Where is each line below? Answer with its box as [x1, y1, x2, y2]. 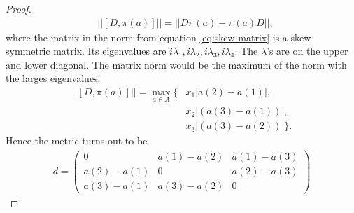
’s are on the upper [267, 43, 348, 58]
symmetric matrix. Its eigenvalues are [6, 43, 167, 58]
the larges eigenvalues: [6, 71, 101, 85]
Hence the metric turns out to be [6, 133, 148, 148]
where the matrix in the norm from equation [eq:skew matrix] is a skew [6, 29, 311, 44]
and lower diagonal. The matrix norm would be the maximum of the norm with [6, 57, 347, 71]
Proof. [6, 1, 31, 15]
